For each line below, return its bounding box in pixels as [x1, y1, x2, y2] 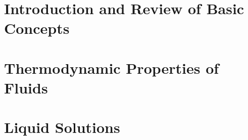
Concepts [4, 18, 70, 38]
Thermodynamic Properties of [4, 57, 219, 78]
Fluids [4, 77, 48, 98]
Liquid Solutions [4, 117, 120, 137]
